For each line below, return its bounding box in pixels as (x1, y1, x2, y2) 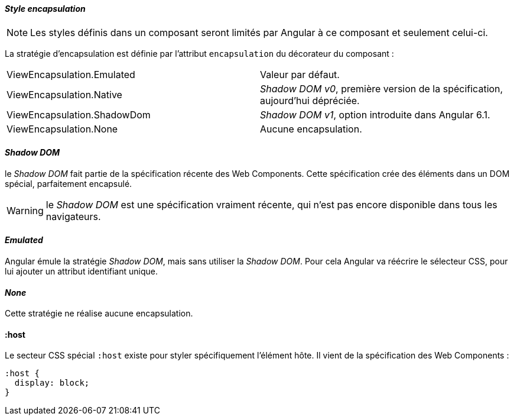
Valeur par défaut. (260, 68, 340, 80)
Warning (6, 204, 44, 217)
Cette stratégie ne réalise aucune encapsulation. (5, 308, 193, 319)
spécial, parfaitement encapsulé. (5, 178, 132, 189)
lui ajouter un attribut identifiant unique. (5, 266, 158, 277)
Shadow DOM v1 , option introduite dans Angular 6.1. (260, 108, 490, 121)
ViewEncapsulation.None (6, 122, 118, 135)
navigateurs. (45, 210, 101, 222)
